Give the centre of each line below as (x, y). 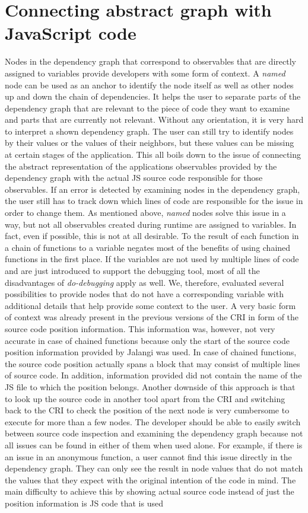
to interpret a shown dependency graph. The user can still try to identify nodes (149, 131)
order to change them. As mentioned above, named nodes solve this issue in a (145, 213)
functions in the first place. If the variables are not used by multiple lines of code (152, 259)
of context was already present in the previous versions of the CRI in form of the (152, 317)
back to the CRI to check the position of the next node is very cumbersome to (147, 410)
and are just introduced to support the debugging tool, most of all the (132, 270)
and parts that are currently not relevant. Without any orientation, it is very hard (154, 120)
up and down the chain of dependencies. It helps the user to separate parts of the (153, 96)
